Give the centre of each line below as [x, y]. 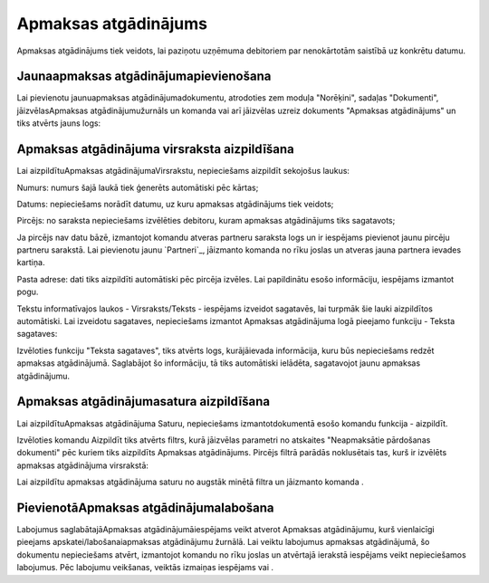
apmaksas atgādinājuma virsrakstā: [83, 465]
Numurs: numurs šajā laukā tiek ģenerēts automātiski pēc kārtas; [138, 187]
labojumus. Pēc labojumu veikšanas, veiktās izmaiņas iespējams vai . [145, 568]
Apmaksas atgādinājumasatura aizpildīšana [144, 401]
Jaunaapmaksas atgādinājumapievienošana [144, 76]
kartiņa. [31, 263]
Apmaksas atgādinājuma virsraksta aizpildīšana [155, 149]
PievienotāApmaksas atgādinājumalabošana [145, 507]
